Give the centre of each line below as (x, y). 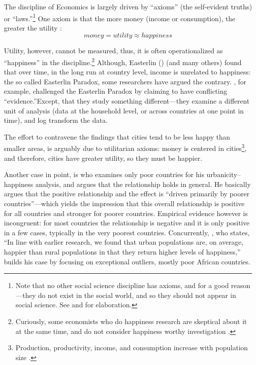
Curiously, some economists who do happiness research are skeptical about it (131, 321)
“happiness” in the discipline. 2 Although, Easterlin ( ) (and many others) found (123, 61)
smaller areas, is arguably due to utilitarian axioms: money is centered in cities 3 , (125, 147)
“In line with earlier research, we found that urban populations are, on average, (124, 242)
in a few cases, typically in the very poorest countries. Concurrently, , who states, (127, 232)
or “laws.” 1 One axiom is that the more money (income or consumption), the (120, 17)
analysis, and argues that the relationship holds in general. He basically (143, 184)
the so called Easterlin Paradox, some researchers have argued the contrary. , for (125, 81)
